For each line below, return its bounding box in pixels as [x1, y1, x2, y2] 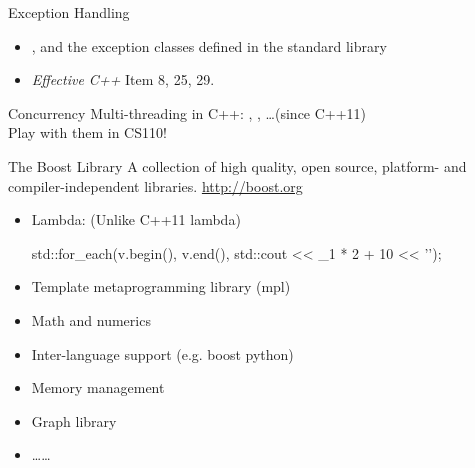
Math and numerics [31, 309, 151, 330]
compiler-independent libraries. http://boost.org [8, 175, 303, 196]
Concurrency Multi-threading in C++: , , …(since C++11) [8, 102, 367, 123]
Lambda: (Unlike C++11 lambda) [31, 209, 241, 230]
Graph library [31, 410, 117, 431]
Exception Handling [8, 2, 130, 22]
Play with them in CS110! [8, 122, 167, 143]
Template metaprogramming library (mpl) [31, 276, 291, 297]
